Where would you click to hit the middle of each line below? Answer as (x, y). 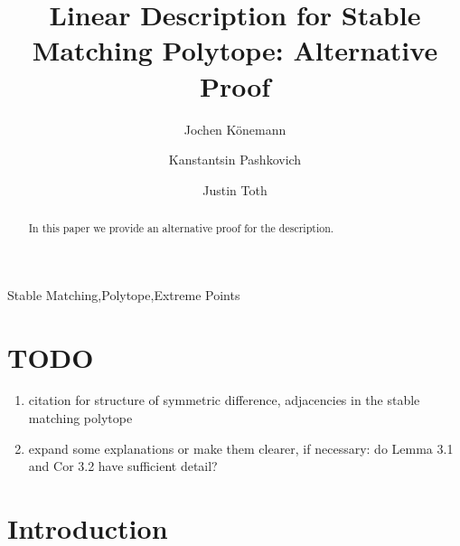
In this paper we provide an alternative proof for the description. (181, 228)
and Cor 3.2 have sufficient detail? (123, 466)
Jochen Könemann (235, 129)
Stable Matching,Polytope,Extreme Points (124, 294)
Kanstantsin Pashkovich (235, 160)
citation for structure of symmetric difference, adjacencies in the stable (224, 400)
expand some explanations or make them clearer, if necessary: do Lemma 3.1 (241, 448)
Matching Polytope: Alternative (235, 50)
